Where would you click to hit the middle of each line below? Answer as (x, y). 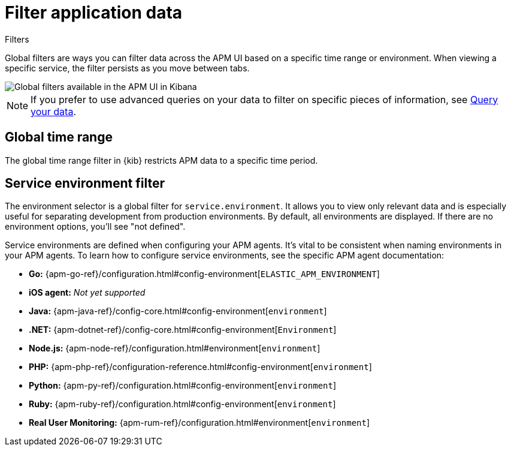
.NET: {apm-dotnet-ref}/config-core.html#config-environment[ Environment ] (183, 330)
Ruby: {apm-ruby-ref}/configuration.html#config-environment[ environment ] (182, 404)
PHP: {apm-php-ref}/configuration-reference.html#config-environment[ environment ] (200, 367)
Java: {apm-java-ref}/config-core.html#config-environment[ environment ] (178, 311)
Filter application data (94, 13)
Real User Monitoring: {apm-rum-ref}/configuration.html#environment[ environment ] (199, 423)
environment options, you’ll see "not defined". (95, 227)
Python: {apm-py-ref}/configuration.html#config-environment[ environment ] (183, 386)
